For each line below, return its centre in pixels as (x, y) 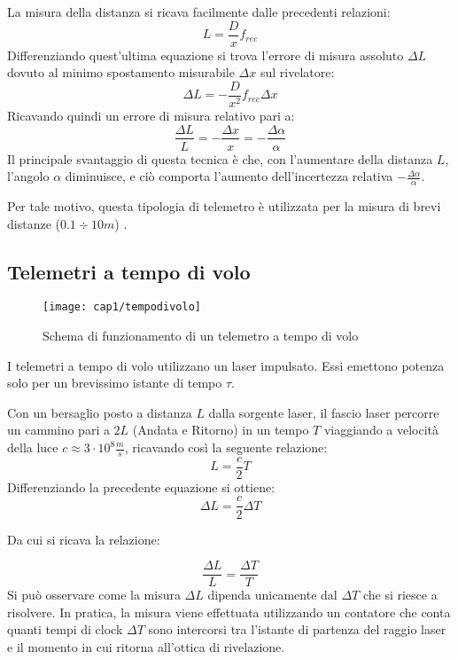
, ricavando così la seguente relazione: (226, 447)
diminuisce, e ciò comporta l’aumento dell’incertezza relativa (229, 176)
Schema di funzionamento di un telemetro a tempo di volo (201, 336)
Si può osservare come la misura (94, 595)
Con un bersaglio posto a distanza (100, 412)
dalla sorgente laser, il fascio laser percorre (324, 412)
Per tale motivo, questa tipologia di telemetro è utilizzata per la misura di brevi (224, 205)
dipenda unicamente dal (272, 595)
